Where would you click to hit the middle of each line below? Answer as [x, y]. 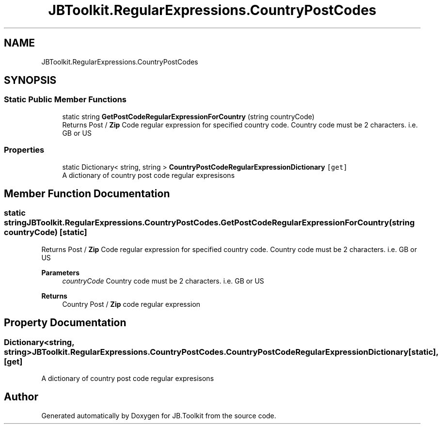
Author [21, 397]
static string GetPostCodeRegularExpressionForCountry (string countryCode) [188, 116]
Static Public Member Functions [65, 100]
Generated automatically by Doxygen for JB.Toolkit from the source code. [159, 415]
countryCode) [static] [46, 232]
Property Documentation [65, 323]
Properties [24, 150]
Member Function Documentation [87, 193]
